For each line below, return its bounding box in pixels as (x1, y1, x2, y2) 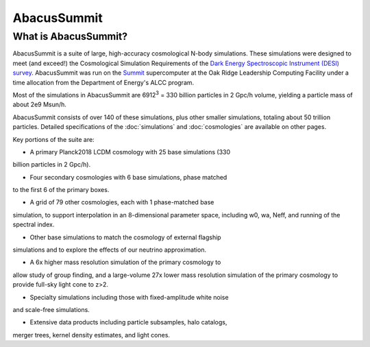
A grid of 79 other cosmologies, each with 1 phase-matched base (29, 198, 214, 206)
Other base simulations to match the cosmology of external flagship (29, 233, 222, 241)
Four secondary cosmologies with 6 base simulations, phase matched (29, 173, 227, 181)
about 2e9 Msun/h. (12, 100, 66, 109)
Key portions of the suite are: (12, 135, 95, 143)
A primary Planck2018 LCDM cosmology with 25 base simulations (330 (29, 147, 231, 156)
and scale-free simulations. (12, 305, 90, 313)
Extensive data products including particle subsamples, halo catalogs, (29, 318, 227, 326)
